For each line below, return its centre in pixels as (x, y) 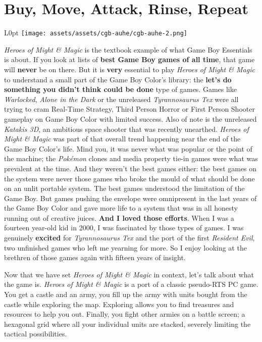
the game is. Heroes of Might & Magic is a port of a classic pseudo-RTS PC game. (131, 284)
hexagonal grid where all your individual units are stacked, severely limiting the (127, 324)
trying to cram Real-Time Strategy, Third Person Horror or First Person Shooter (129, 109)
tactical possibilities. (36, 334)
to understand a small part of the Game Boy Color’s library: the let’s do (118, 79)
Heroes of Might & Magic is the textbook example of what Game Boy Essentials (128, 49)
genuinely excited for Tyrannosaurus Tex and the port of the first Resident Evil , (129, 238)
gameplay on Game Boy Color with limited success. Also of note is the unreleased (130, 118)
